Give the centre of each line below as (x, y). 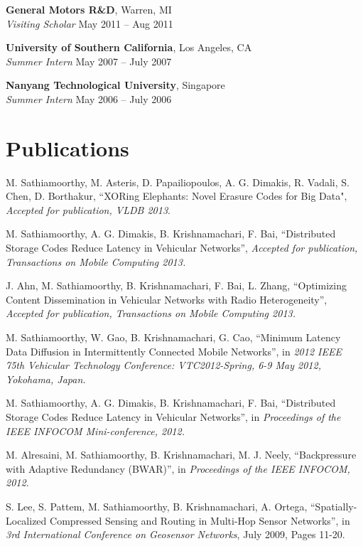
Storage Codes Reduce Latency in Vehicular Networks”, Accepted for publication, (182, 248)
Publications (67, 148)
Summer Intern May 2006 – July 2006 (89, 98)
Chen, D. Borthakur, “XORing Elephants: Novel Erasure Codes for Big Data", (177, 196)
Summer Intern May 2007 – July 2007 (89, 61)
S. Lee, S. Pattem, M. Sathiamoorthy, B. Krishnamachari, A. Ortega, (157, 506)
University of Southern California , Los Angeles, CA (129, 47)
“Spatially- (334, 506)
